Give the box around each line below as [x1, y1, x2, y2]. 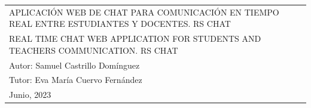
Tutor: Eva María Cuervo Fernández [9, 73, 142, 86]
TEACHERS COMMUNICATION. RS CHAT [9, 44, 178, 56]
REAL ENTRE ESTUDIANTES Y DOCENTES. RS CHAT [9, 17, 231, 30]
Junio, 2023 [9, 88, 51, 101]
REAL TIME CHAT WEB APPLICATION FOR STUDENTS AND [9, 32, 261, 45]
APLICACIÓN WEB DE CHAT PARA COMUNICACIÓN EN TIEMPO [9, 5, 279, 18]
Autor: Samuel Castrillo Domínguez [9, 58, 140, 71]
